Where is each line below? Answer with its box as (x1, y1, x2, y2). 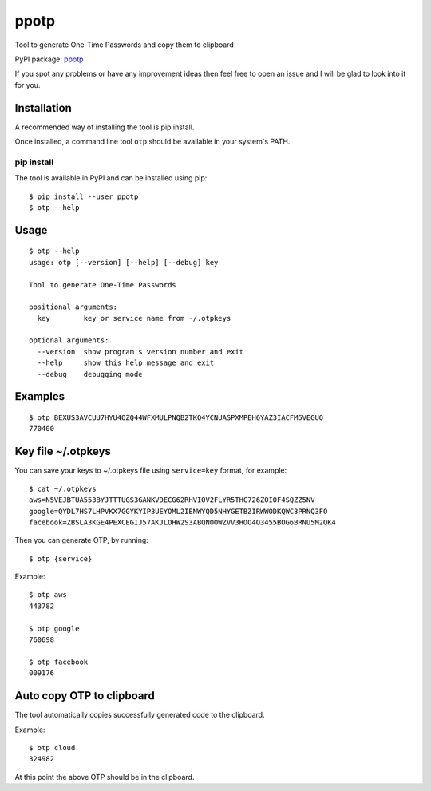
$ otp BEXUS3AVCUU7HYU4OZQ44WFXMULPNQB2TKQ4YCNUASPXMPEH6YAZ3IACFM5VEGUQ (29, 413, 324, 422)
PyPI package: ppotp (14, 54, 84, 64)
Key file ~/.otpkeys (14, 445, 112, 458)
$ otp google (29, 623, 80, 633)
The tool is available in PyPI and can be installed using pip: (14, 173, 208, 183)
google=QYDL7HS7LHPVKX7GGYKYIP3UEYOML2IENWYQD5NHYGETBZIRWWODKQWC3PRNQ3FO (29, 507, 328, 516)
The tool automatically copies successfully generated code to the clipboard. (14, 710, 265, 720)
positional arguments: (29, 303, 118, 311)
